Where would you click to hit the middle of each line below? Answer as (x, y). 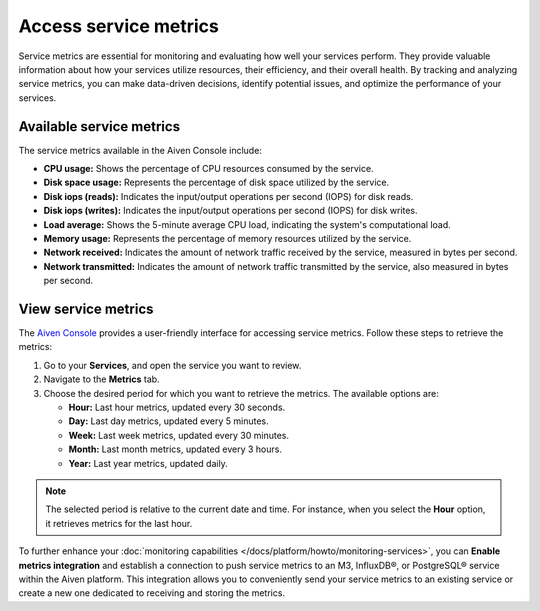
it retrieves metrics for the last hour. (119, 523)
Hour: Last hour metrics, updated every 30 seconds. (177, 407)
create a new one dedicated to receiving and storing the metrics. (151, 593)
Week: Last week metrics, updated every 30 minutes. (179, 435)
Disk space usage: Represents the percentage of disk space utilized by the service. (216, 182)
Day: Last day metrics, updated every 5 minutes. (168, 421)
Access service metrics (119, 26)
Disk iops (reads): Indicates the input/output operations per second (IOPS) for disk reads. (228, 196)
